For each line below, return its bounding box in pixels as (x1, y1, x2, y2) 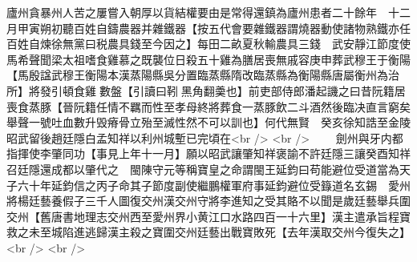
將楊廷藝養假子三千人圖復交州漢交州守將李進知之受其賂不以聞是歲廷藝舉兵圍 (6, 192, 411, 209)
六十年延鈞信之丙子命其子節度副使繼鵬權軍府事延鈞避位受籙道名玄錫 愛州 (17, 176, 411, 193)
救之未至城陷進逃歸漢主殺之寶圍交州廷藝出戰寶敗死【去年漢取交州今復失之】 (6, 224, 411, 240)
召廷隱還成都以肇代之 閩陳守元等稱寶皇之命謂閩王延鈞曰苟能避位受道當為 (6, 160, 399, 177)
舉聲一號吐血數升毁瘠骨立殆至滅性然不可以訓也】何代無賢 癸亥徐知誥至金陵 (6, 114, 411, 131)
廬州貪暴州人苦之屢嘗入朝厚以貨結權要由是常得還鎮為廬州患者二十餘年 (6, 4, 377, 20)
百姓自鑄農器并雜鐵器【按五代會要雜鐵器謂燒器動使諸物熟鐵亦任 (73, 19, 411, 36)
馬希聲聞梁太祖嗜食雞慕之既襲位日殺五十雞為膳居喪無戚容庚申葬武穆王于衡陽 (6, 50, 411, 67)
